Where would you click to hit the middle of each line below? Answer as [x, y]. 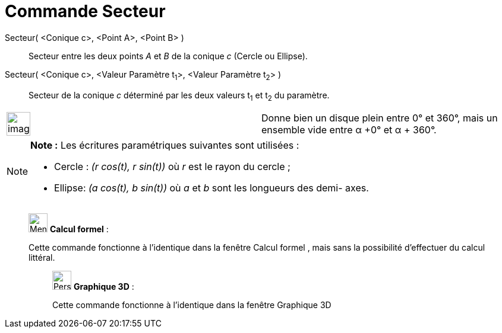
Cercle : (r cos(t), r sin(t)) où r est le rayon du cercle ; [172, 167]
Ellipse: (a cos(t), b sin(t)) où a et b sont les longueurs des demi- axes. [211, 188]
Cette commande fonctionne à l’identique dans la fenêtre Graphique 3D [192, 305]
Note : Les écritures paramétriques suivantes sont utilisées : [165, 145]
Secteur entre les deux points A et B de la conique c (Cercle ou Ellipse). [168, 56]
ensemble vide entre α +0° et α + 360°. [349, 130]
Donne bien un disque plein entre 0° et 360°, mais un [380, 118]
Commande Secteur [85, 11]
